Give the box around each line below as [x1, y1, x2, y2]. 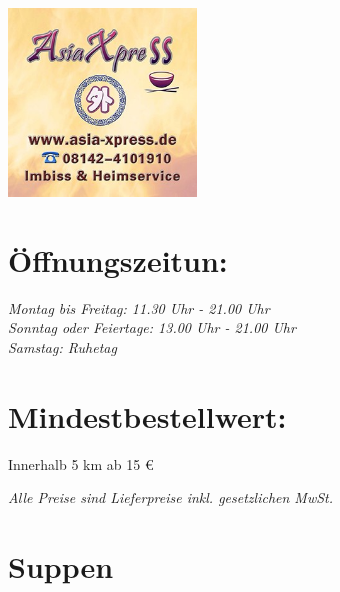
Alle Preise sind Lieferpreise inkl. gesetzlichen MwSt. [8, 487, 334, 508]
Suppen [8, 545, 114, 586]
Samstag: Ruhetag [8, 336, 117, 357]
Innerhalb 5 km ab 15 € [8, 453, 154, 474]
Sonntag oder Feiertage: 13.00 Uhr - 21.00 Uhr [8, 317, 296, 338]
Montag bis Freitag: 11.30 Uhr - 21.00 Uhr [8, 297, 270, 318]
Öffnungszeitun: [8, 239, 228, 280]
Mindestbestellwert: [8, 395, 287, 436]
